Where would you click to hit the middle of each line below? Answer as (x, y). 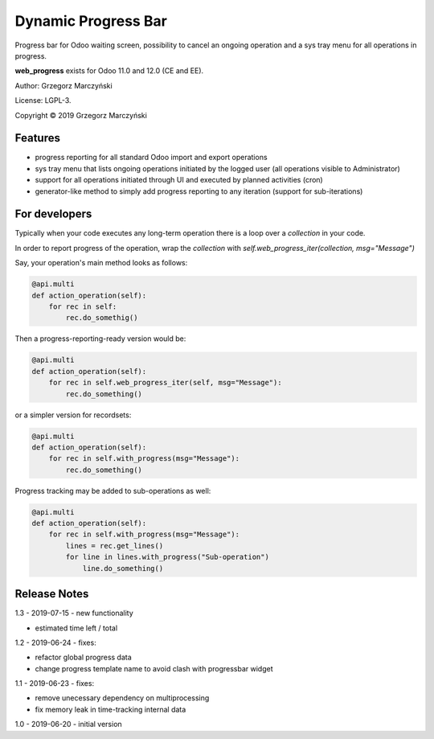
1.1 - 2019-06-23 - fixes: (55, 684)
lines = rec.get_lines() (115, 546)
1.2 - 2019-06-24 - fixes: (55, 643)
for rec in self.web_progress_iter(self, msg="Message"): (165, 383)
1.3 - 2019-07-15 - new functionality (74, 613)
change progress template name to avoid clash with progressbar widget (154, 668)
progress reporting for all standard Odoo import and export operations (151, 158)
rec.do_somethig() (102, 318)
